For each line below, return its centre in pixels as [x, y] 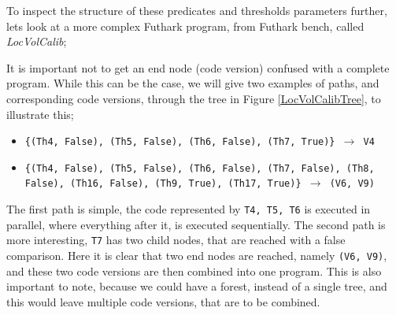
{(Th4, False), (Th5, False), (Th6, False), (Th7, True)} [180, 142]
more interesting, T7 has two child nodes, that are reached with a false [176, 240]
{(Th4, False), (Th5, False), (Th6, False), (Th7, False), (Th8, [200, 168]
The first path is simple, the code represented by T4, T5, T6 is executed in [189, 209]
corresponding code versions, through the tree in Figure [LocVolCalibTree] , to [194, 98]
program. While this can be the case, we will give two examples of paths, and [193, 83]
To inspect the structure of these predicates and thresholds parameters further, [197, 10]
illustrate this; [40, 114]
